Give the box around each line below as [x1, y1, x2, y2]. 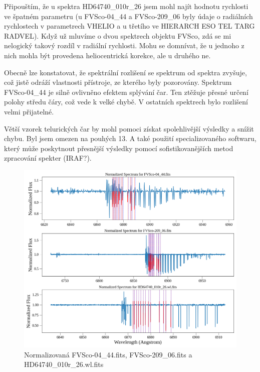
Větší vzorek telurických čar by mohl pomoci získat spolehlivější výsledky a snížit [4, 123, 254, 134]
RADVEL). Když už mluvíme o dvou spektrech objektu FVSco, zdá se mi [4, 30, 231, 41]
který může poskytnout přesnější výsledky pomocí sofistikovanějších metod [4, 143, 233, 153]
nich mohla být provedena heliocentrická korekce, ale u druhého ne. [4, 50, 211, 60]
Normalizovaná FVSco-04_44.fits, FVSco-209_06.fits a [24, 349, 192, 359]
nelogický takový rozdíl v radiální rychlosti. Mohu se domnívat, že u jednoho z [4, 40, 244, 51]
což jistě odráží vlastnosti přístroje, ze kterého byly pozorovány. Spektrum [4, 77, 232, 87]
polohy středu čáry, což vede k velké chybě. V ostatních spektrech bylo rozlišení [4, 96, 248, 107]
